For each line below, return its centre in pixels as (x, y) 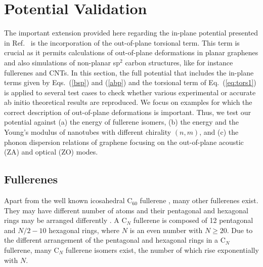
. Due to (240, 230)
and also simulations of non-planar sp (62, 62)
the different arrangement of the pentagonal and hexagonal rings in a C (115, 240)
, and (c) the (219, 132)
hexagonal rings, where (84, 230)
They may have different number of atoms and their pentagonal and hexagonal (126, 210)
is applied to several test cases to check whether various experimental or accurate (130, 92)
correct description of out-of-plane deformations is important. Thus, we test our (127, 112)
